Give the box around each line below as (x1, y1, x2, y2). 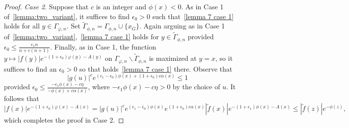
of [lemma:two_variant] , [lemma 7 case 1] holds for (4, 31, 159, 42)
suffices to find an (4, 63, 57, 74)
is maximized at (149, 53, 197, 63)
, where (88, 81, 110, 92)
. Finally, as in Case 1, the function (50, 41, 157, 51)
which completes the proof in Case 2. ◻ (4, 115, 124, 125)
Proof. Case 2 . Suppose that (4, 1, 89, 11)
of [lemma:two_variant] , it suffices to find (4, 11, 130, 21)
